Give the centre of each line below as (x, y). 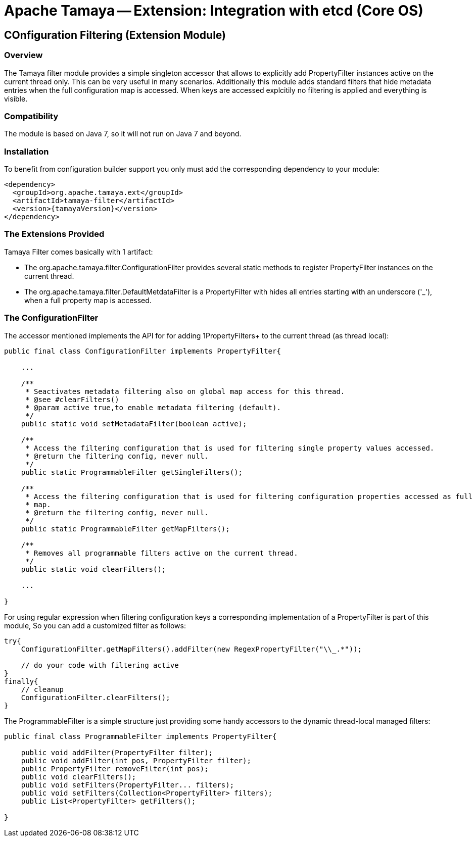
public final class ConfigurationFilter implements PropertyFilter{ (142, 351)
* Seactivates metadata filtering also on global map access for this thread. (185, 391)
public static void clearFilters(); (93, 569)
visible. (16, 98)
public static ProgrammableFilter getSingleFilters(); (132, 472)
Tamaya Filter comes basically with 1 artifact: (79, 252)
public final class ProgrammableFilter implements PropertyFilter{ (140, 736)
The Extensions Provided (54, 234)
